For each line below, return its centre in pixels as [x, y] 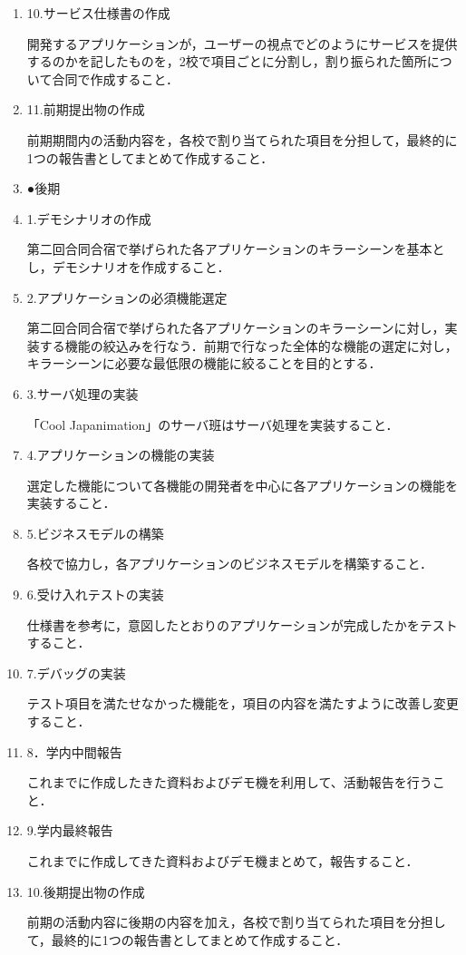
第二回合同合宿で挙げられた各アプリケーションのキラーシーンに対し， [236, 328]
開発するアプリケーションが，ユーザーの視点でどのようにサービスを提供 [242, 43]
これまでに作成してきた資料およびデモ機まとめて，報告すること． [223, 861]
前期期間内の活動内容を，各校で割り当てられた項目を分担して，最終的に [242, 139]
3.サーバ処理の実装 [83, 393]
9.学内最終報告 [70, 830]
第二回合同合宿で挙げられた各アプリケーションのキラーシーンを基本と [236, 249]
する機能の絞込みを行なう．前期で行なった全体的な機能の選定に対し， [248, 345]
